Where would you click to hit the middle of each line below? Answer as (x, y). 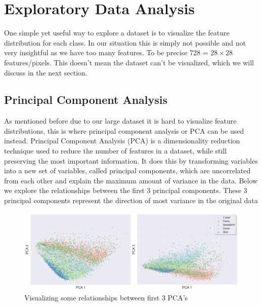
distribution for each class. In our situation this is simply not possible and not (125, 42)
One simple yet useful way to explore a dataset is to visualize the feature (117, 33)
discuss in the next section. (46, 72)
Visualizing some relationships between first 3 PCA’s (106, 298)
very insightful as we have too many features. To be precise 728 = (106, 52)
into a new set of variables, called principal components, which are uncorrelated (127, 170)
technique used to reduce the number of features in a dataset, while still (116, 151)
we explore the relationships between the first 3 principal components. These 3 (126, 190)
